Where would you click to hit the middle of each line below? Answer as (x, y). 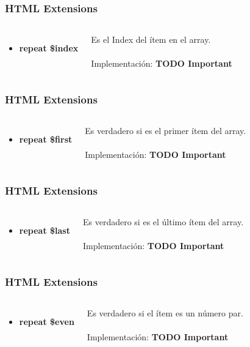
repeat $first (46, 139)
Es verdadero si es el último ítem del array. (163, 222)
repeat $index (49, 48)
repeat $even (47, 322)
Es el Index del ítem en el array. (151, 39)
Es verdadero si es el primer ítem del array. (166, 131)
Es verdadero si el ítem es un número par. (165, 313)
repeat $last (45, 230)
